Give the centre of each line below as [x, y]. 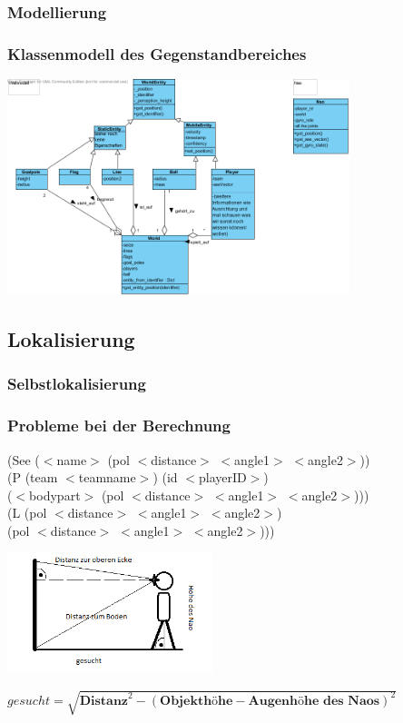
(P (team [33, 477]
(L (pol [27, 513]
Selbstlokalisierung [77, 384]
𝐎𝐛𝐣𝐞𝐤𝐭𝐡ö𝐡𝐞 [197, 701]
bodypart [55, 495]
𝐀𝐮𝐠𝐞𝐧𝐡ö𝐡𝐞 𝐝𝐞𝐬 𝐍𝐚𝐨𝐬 [314, 701]
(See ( [24, 459]
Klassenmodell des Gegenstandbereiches [157, 53]
